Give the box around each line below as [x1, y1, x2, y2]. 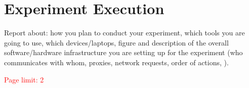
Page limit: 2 [4, 74, 44, 84]
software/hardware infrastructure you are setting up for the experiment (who [4, 47, 243, 58]
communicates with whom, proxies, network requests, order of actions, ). [4, 57, 229, 67]
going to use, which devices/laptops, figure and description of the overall [4, 37, 229, 48]
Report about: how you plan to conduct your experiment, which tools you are [4, 27, 245, 38]
